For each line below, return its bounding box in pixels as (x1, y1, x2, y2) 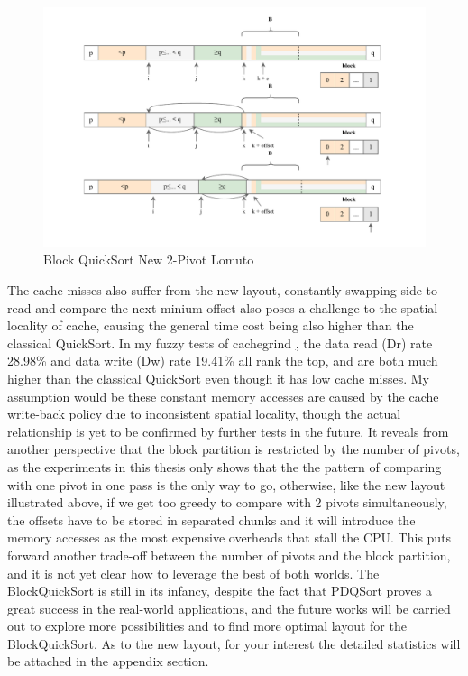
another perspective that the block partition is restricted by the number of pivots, (7, 440, 460, 458)
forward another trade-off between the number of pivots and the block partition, (7, 545, 451, 564)
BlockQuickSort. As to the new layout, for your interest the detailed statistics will (7, 634, 461, 653)
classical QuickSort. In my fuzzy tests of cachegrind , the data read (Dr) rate (7, 333, 433, 352)
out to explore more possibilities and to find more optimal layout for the (7, 616, 407, 635)
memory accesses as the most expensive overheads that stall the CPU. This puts (7, 528, 452, 547)
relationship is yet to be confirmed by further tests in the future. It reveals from (7, 421, 449, 440)
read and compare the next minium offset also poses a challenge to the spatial (7, 298, 438, 317)
